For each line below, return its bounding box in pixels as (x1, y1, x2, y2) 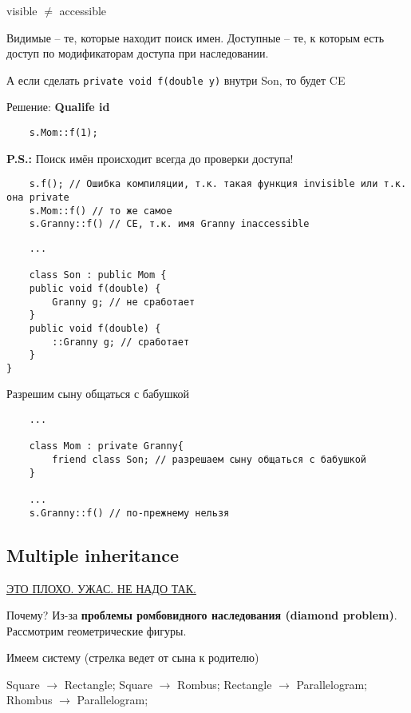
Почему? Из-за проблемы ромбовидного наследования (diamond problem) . (6, 607, 397, 623)
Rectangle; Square (64, 675, 153, 692)
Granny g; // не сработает (52, 296, 196, 308)
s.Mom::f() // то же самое (29, 205, 172, 217)
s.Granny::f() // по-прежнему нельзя (29, 507, 230, 519)
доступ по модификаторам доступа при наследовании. (6, 45, 269, 62)
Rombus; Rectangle (177, 675, 272, 692)
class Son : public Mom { (29, 269, 167, 281)
